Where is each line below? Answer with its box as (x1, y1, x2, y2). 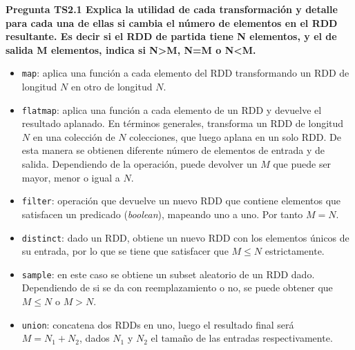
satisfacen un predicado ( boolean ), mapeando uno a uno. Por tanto (21, 206, 303, 221)
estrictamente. (265, 244, 325, 258)
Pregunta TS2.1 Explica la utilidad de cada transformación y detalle (6, 2, 338, 16)
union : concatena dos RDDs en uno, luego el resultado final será (21, 317, 294, 331)
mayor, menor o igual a (21, 170, 120, 184)
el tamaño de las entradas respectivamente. (151, 331, 333, 345)
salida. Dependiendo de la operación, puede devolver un (21, 157, 258, 171)
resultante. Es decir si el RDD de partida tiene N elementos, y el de (6, 29, 337, 43)
